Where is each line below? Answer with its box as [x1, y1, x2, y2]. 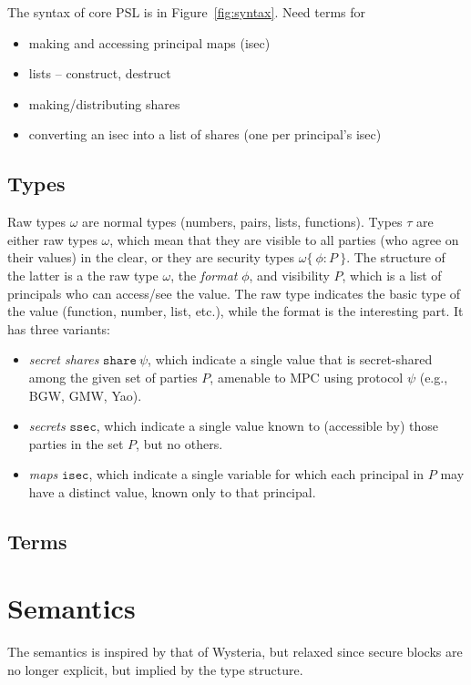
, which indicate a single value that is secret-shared [148, 350, 433, 369]
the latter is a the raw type [7, 265, 159, 284]
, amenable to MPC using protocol [210, 367, 404, 386]
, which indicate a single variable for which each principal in [88, 465, 425, 484]
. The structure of [346, 248, 445, 267]
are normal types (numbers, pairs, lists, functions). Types [82, 212, 403, 231]
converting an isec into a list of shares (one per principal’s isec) [28, 125, 382, 144]
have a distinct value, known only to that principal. [28, 482, 316, 501]
